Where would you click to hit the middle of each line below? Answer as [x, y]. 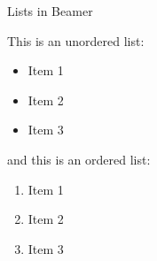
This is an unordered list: [76, 40]
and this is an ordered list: [79, 159]
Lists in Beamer [50, 11]
